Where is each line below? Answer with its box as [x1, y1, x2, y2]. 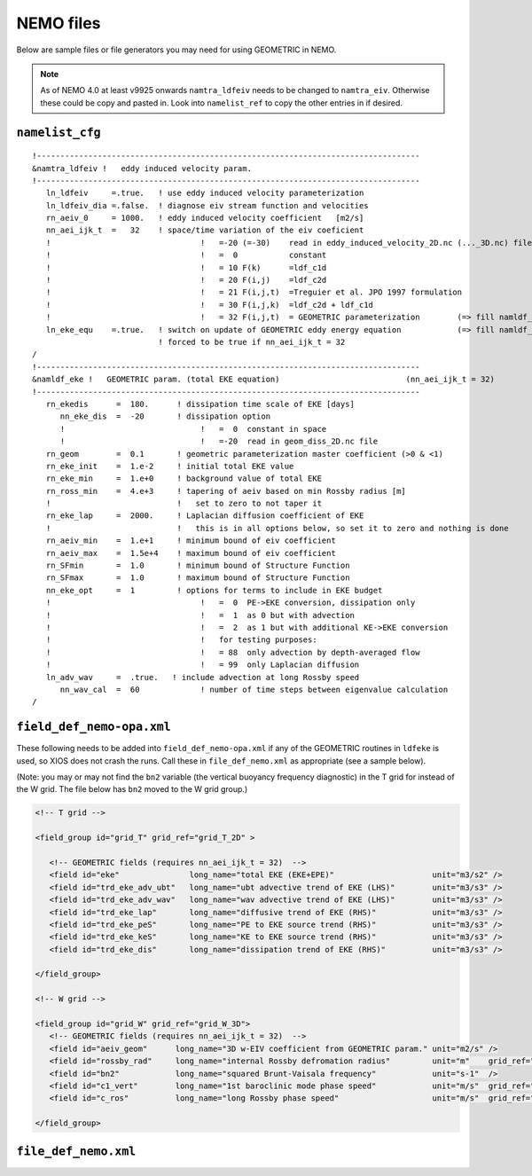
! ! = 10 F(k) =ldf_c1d [45, 263, 327, 272]
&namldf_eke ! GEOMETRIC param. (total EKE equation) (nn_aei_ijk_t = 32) [32, 374, 496, 385]
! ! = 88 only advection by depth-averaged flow [45, 647, 420, 657]
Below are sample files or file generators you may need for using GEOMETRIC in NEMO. [16, 44, 337, 55]
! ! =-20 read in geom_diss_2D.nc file [59, 436, 379, 447]
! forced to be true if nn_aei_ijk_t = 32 [158, 337, 346, 347]
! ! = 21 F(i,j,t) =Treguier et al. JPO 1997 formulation [45, 287, 463, 297]
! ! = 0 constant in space [59, 424, 327, 434]
